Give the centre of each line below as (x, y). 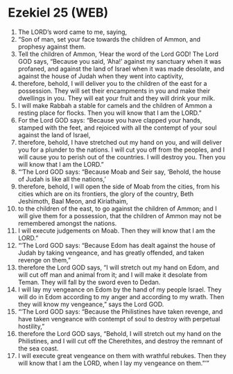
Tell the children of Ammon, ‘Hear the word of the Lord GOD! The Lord (118, 54)
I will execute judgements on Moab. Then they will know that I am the (116, 231)
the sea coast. (38, 348)
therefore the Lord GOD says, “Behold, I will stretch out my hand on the (119, 333)
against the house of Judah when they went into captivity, (101, 76)
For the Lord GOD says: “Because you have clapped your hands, (110, 120)
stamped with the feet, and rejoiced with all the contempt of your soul (117, 127)
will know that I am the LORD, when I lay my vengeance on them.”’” (114, 363)
